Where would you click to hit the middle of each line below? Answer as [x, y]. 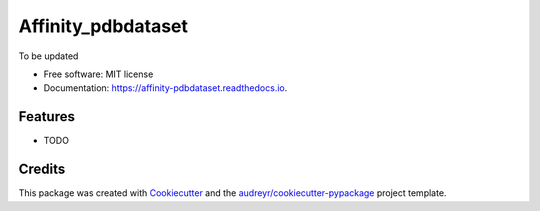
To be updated [48, 56]
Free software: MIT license [98, 74]
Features [46, 116]
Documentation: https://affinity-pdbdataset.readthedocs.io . [165, 88]
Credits [42, 169]
